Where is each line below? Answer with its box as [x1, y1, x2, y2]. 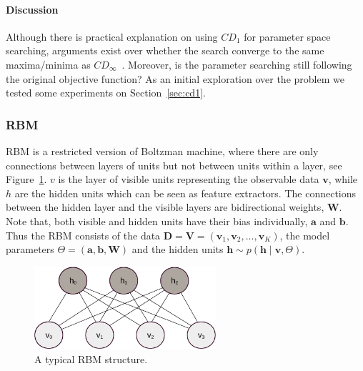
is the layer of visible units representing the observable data [58, 172, 319, 187]
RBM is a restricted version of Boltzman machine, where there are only [6, 143, 319, 158]
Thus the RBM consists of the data [6, 227, 161, 242]
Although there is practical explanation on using [6, 29, 218, 44]
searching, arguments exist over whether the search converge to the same [6, 43, 324, 58]
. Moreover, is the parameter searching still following [121, 56, 352, 71]
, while [328, 172, 358, 187]
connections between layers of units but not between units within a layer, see [6, 157, 342, 172]
